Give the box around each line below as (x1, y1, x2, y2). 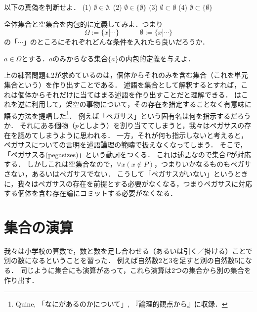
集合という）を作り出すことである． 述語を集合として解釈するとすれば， (4, 79, 241, 89)
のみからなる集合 (52, 53, 108, 63)
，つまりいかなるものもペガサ (154, 159, 252, 169)
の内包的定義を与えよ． (118, 53, 195, 63)
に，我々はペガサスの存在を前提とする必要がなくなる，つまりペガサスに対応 (4, 178, 253, 188)
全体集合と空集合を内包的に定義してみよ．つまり (4, 18, 163, 29)
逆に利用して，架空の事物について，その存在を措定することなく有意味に (17, 99, 252, 109)
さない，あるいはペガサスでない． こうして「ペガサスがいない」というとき (4, 168, 248, 178)
